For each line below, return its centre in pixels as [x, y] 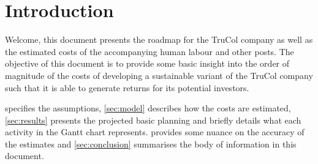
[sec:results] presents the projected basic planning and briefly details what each [153, 120]
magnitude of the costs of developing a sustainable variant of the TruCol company [159, 75]
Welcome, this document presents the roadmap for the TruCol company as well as [159, 39]
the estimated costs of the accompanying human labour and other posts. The [150, 51]
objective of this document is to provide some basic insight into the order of [147, 63]
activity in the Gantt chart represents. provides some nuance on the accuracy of [155, 132]
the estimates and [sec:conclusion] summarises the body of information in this [151, 143]
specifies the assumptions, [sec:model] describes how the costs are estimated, [148, 108]
